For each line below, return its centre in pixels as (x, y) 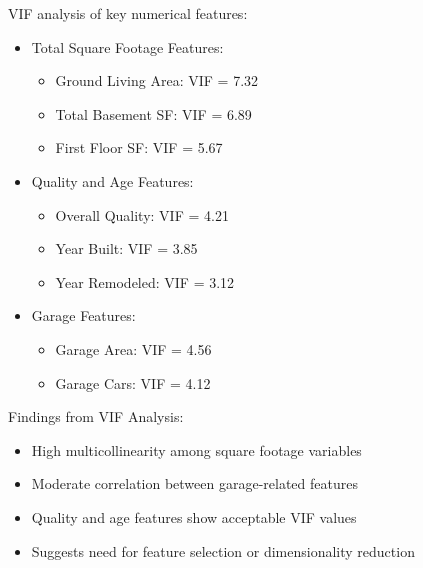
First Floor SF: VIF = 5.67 (139, 147)
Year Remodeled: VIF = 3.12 (145, 281)
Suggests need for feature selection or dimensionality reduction (223, 550)
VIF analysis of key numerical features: (128, 13)
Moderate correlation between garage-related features (194, 483)
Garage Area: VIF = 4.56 (133, 348)
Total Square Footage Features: (127, 46)
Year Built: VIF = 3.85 (126, 248)
